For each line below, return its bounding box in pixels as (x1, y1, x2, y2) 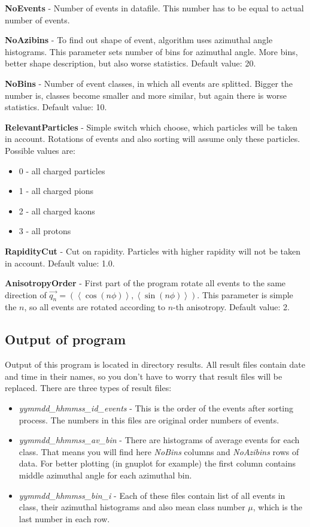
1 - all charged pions (19, 184, 93, 197)
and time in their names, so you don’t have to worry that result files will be (5, 369, 282, 382)
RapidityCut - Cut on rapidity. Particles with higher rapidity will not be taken (5, 244, 300, 257)
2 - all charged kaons (19, 204, 95, 217)
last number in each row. (19, 512, 110, 525)
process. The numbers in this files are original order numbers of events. (19, 413, 279, 426)
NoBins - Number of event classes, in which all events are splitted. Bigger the (5, 77, 293, 89)
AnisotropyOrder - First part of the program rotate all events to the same (5, 277, 286, 289)
